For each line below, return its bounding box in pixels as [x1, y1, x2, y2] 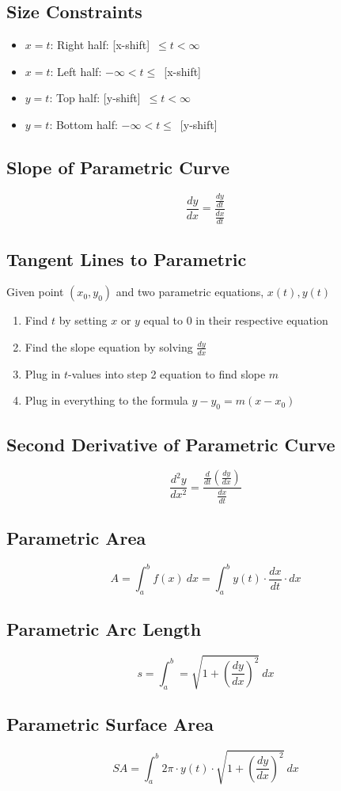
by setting [59, 312, 108, 329]
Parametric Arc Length [6, 617, 202, 641]
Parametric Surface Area [6, 712, 214, 736]
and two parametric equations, [116, 283, 264, 300]
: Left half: [50, 63, 102, 79]
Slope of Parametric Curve [6, 154, 230, 179]
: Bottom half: [49, 116, 118, 132]
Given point [6, 283, 64, 300]
